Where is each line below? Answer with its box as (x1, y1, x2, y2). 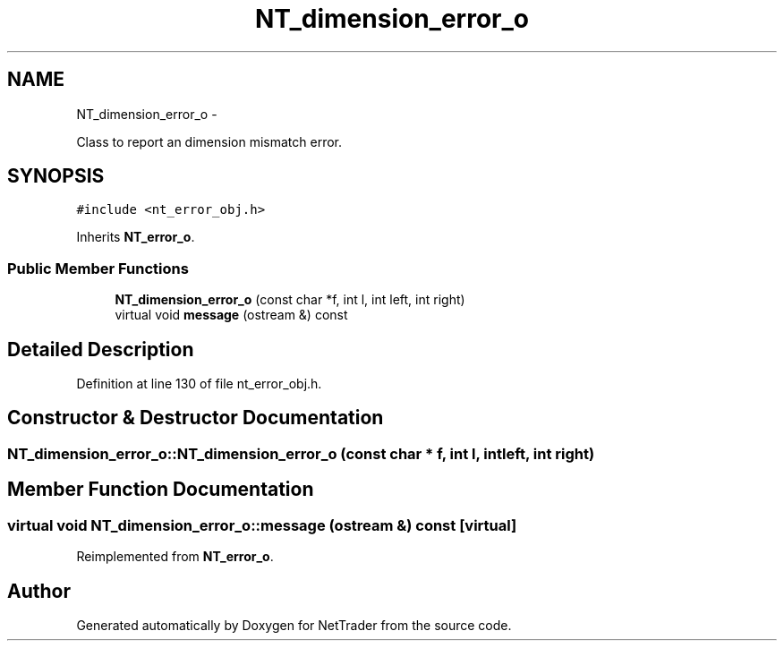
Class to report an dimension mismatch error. (76, 133, 342, 149)
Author (7, 579, 71, 602)
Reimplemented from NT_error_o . (76, 549, 274, 565)
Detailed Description (7, 337, 194, 361)
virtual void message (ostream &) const (115, 307, 348, 323)
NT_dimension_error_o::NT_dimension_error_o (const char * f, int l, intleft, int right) (7, 444, 595, 463)
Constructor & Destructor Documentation (7, 406, 384, 430)
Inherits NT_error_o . (76, 229, 195, 245)
